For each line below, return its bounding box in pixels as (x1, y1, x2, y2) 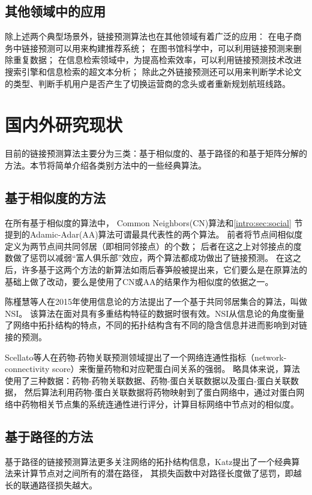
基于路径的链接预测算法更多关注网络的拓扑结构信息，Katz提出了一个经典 (5, 455, 292, 467)
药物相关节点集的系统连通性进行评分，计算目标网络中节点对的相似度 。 (21, 398, 299, 410)
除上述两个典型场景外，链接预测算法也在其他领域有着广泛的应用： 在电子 (5, 30, 293, 43)
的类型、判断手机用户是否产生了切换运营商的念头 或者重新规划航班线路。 (5, 77, 290, 89)
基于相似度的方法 (5, 188, 106, 206)
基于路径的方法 (5, 427, 93, 445)
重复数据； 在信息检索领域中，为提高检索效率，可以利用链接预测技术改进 (13, 53, 302, 66)
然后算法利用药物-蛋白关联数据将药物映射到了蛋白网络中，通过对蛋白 (24, 386, 296, 398)
